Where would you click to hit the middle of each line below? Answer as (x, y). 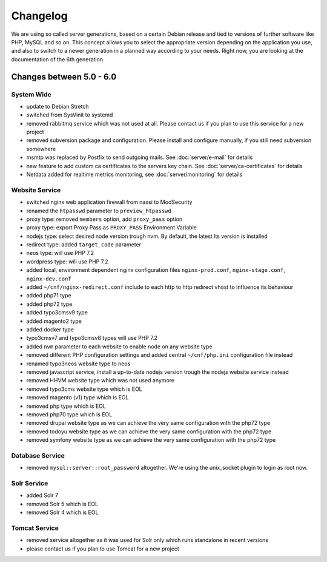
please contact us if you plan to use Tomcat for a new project (103, 549)
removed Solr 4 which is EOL (62, 512)
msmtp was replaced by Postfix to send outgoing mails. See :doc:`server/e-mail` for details (140, 157)
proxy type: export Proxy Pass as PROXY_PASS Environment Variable (111, 228)
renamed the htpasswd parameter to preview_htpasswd (99, 211)
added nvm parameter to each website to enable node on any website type (119, 347)
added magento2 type (54, 321)
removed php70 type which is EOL (69, 414)
